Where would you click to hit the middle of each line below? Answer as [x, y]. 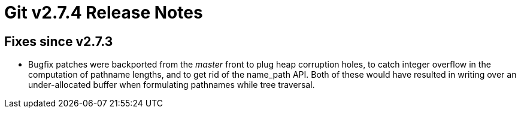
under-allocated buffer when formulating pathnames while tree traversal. [172, 85]
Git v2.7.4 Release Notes [104, 13]
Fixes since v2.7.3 [59, 41]
